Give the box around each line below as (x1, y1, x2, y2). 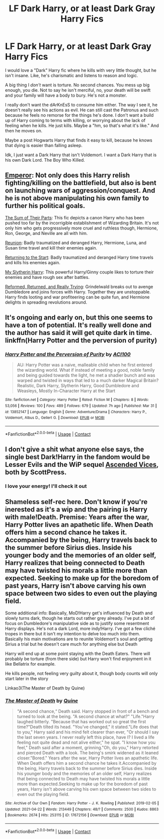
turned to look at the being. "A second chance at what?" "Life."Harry (17, 713, 155, 719)
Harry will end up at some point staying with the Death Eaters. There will (5, 650, 150, 656)
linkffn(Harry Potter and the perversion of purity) (5, 336, 157, 345)
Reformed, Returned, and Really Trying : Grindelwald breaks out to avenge (5, 284, 154, 290)
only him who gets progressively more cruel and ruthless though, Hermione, (5, 225, 158, 231)
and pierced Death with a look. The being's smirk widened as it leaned (17, 750, 159, 756)
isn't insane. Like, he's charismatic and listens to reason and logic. (5, 72, 138, 78)
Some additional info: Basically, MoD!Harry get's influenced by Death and (5, 610, 153, 616)
